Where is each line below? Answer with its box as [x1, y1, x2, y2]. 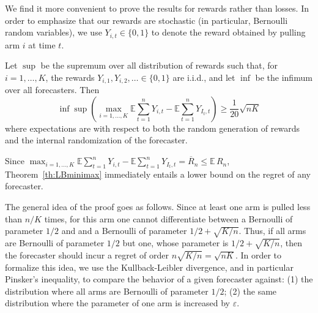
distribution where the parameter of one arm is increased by [5, 296, 230, 309]
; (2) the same [224, 284, 277, 297]
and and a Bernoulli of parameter [61, 224, 187, 237]
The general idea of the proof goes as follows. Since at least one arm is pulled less [5, 200, 311, 213]
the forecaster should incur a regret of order [5, 248, 169, 261]
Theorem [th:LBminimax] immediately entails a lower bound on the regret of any [5, 167, 311, 180]
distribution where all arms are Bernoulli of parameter [5, 284, 209, 297]
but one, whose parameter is [122, 236, 229, 249]
